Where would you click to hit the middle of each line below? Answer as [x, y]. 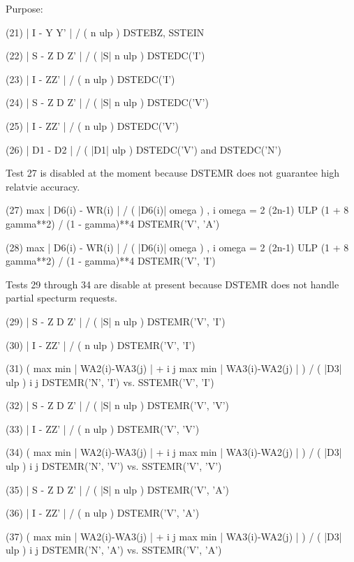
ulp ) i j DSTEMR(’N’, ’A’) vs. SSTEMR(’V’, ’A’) [114, 550]
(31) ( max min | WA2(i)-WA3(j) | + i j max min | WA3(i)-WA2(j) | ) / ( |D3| [174, 368]
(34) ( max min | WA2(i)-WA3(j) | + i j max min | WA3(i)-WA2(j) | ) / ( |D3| [174, 452]
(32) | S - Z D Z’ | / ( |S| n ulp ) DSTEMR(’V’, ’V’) [118, 405]
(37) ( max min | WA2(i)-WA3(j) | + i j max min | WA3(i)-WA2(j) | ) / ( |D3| [174, 536]
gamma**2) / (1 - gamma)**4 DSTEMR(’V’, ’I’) [111, 261]
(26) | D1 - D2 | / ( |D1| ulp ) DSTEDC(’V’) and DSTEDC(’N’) [143, 149]
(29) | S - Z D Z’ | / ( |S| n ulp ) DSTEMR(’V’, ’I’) [116, 321]
